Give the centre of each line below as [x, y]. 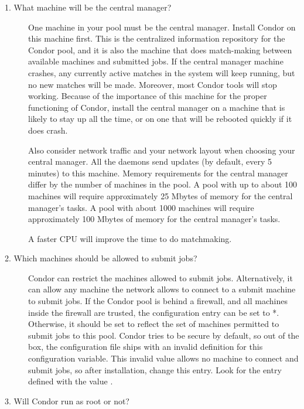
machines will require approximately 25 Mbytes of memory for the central [160, 195]
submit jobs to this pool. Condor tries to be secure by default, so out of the [164, 335]
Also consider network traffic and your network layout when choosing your [162, 150]
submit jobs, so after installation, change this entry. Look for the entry [155, 369]
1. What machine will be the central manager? [88, 7]
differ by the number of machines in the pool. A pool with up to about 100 [163, 184]
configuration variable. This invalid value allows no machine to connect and [163, 358]
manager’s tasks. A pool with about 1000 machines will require [141, 207]
